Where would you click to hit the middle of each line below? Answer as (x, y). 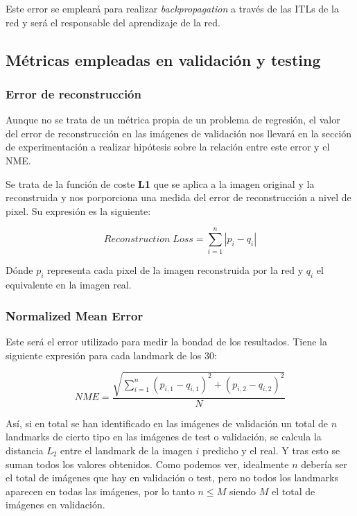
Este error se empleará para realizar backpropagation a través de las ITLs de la (172, 8)
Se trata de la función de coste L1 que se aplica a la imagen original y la (160, 183)
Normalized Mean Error (75, 315)
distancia (25, 450)
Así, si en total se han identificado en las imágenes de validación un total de (167, 423)
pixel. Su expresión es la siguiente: (78, 210)
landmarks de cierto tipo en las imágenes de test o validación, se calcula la (164, 437)
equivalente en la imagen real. (69, 285)
